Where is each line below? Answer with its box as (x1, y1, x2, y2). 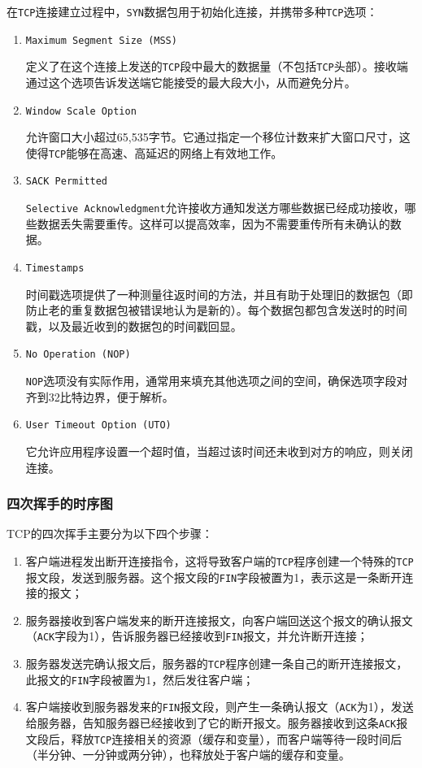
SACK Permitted (25, 176, 108, 188)
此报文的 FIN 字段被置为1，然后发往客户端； (25, 670, 255, 688)
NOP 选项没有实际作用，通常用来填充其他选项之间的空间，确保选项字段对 (25, 372, 408, 389)
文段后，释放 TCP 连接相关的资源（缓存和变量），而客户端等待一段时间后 (25, 730, 402, 747)
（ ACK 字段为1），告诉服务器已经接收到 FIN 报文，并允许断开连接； (25, 627, 368, 644)
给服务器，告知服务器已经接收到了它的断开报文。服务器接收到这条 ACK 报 (25, 714, 408, 731)
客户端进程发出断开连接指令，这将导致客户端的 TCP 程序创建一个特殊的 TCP (25, 552, 414, 569)
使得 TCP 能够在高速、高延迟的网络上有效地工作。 (25, 144, 283, 161)
